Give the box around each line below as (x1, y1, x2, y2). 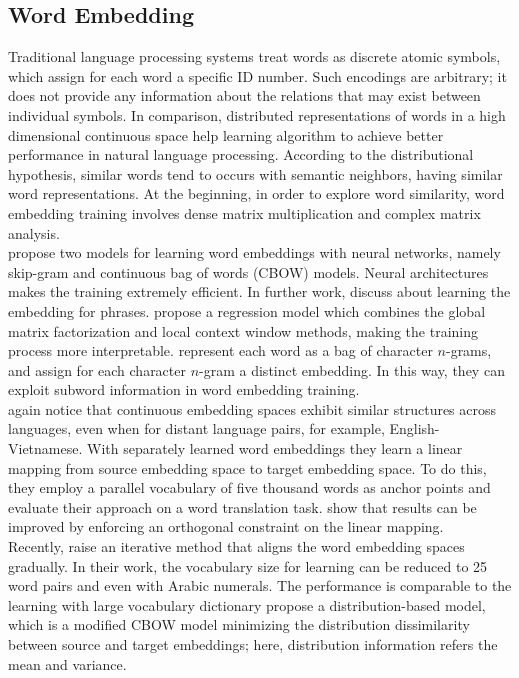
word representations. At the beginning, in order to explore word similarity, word (8, 183, 505, 204)
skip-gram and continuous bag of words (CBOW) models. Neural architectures (8, 261, 489, 282)
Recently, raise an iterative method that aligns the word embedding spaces (8, 536, 465, 557)
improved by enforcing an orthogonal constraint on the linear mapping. (8, 516, 444, 537)
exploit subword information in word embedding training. (8, 379, 360, 400)
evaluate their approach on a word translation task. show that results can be (8, 496, 477, 517)
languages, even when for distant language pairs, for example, (8, 418, 385, 439)
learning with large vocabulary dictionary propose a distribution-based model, (8, 594, 486, 615)
